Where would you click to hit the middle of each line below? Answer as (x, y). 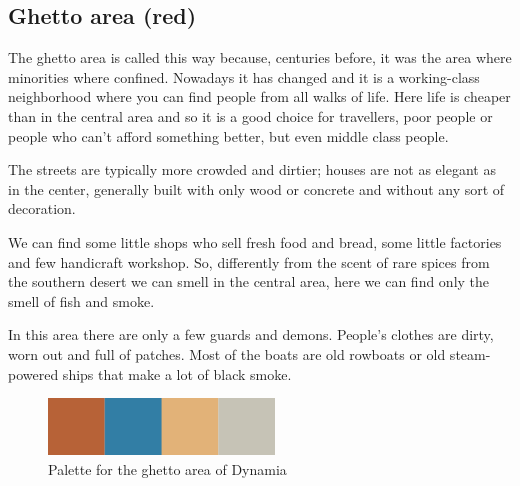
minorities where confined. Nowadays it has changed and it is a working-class (244, 76)
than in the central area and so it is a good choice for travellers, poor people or (250, 115)
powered (33, 373)
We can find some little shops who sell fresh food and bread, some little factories (255, 241)
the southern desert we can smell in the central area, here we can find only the (249, 281)
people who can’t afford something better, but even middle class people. (228, 135)
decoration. (42, 208)
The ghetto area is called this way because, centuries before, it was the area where (260, 57)
